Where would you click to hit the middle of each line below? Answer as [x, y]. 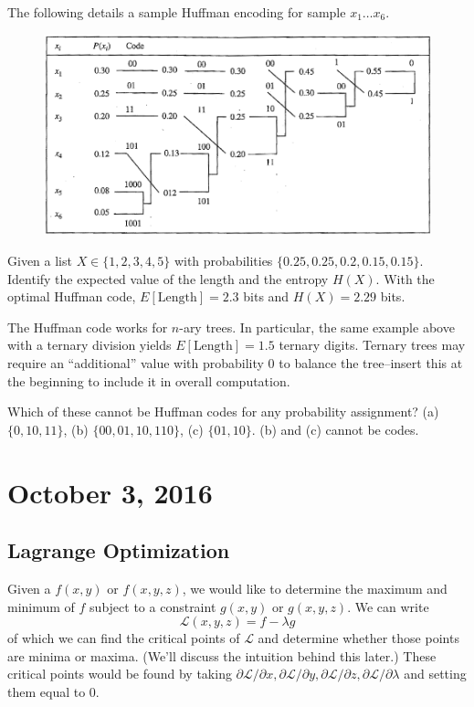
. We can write [388, 606]
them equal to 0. [53, 691]
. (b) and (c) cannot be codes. [335, 429]
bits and [266, 296]
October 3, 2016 [110, 492]
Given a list [40, 260]
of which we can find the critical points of [124, 638]
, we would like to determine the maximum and [315, 588]
